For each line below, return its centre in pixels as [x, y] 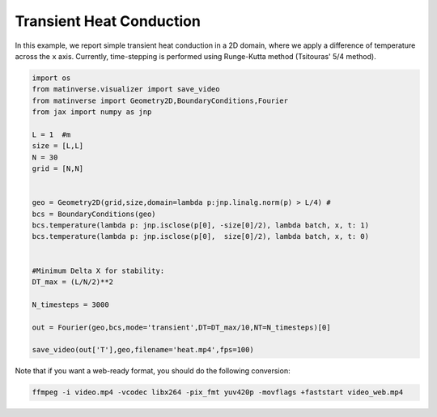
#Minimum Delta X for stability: [98, 270]
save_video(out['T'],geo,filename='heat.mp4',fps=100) [143, 350]
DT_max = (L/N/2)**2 [72, 282]
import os [51, 78]
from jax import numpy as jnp [92, 112]
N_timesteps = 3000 [70, 304]
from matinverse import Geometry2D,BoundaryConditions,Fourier [160, 100]
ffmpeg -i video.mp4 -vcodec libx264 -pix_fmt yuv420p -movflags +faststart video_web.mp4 [218, 392]
